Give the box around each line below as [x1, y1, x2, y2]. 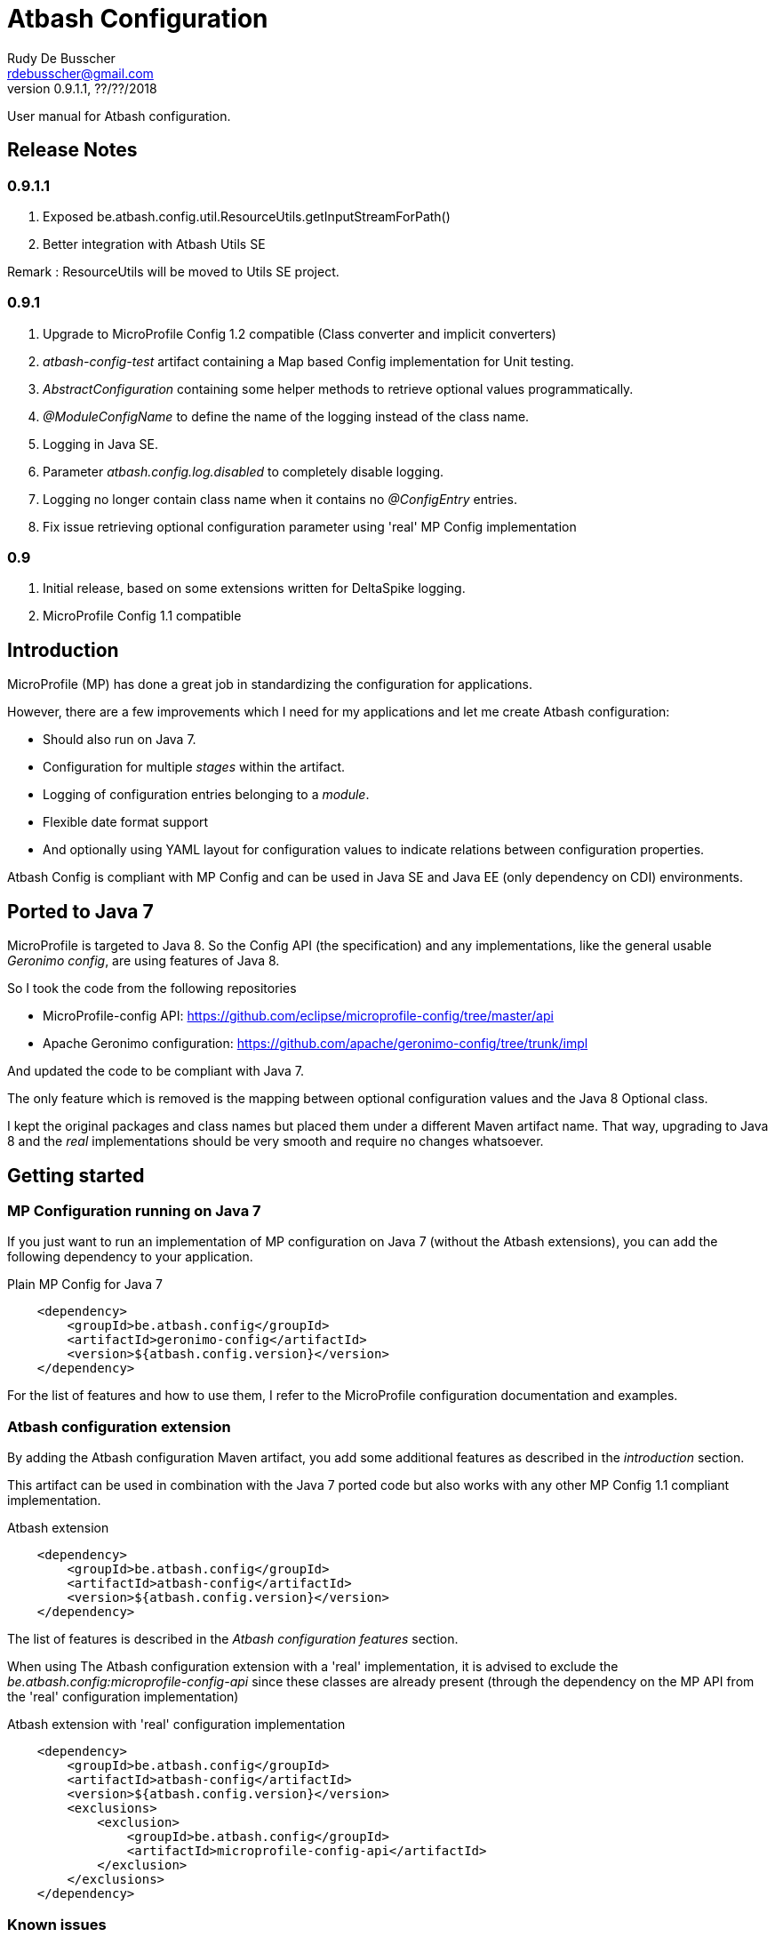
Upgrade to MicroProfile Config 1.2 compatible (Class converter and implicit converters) [43, 325, 556, 341]
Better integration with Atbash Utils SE [43, 236, 266, 252]
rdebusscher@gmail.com [7, 65, 154, 81]
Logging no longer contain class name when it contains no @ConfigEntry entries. [43, 491, 517, 507]
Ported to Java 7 [7, 900, 154, 923]
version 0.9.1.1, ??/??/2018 [7, 80, 157, 96]
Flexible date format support [43, 814, 209, 830]
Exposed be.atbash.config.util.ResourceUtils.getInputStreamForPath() [43, 208, 451, 224]
